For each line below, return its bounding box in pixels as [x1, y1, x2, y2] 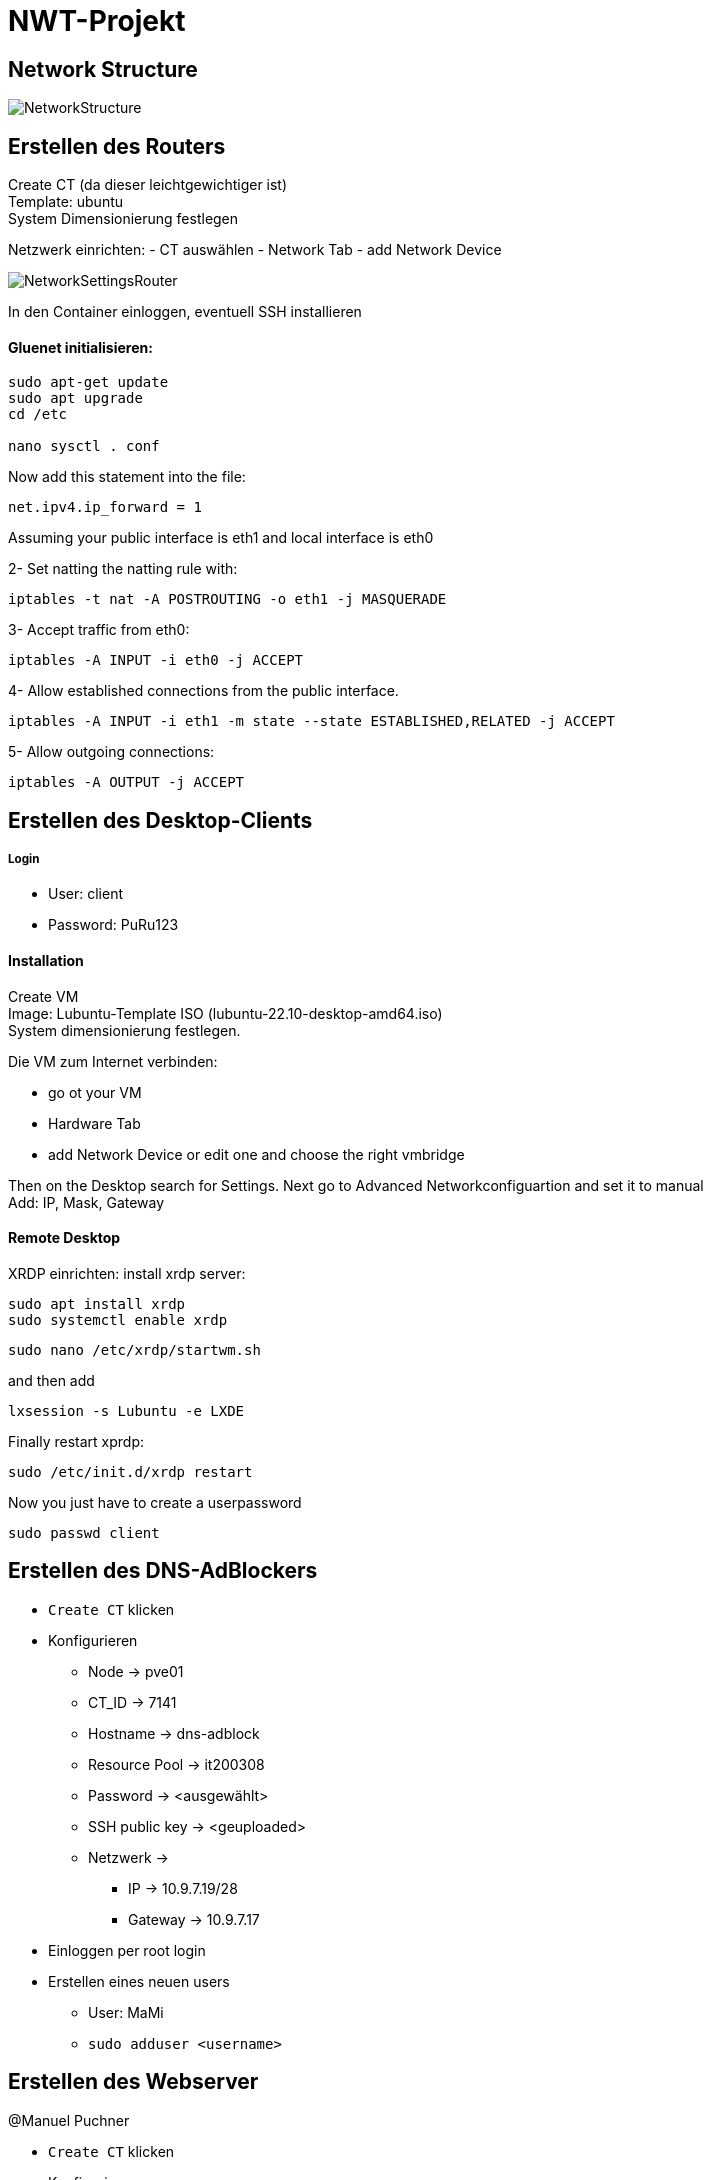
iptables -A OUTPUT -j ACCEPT [8, 774, 245, 791]
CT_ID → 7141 [88, 1693, 177, 1711]
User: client [48, 885, 124, 903]
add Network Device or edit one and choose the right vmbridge [48, 1145, 465, 1163]
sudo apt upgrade [8, 390, 143, 407]
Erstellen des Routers [8, 133, 226, 159]
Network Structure [8, 56, 198, 82]
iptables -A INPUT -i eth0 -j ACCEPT [8, 652, 304, 669]
